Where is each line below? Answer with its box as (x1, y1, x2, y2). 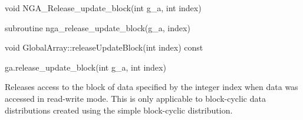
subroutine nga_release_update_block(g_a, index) (5, 21, 190, 34)
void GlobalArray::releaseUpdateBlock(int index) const (5, 41, 203, 54)
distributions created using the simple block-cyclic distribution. (5, 104, 233, 116)
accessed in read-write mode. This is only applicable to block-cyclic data (5, 92, 266, 104)
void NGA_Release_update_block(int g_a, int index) (5, 2, 202, 14)
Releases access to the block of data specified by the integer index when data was (5, 81, 298, 93)
